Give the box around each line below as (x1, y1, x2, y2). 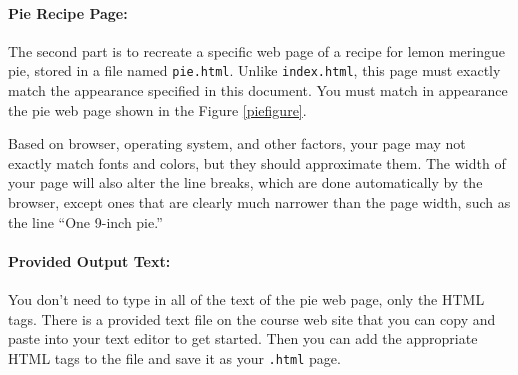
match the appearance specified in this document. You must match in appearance (8, 80, 508, 101)
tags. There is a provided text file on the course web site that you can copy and (8, 308, 496, 329)
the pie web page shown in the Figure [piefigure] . (8, 99, 307, 120)
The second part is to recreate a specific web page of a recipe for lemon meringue (8, 40, 505, 61)
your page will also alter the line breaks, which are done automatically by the (8, 172, 483, 193)
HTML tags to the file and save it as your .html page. (8, 347, 341, 368)
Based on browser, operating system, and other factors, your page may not (8, 133, 466, 154)
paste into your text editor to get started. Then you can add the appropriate (8, 328, 478, 349)
